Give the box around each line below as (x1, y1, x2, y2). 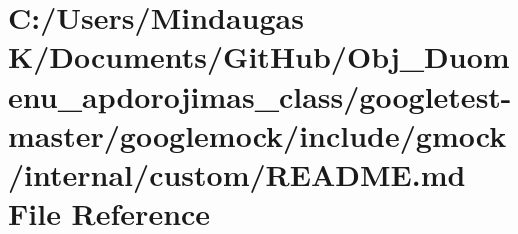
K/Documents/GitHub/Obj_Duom (8, 36, 510, 77)
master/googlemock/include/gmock (8, 114, 507, 155)
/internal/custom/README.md (8, 153, 466, 194)
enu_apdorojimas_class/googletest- (8, 75, 512, 116)
